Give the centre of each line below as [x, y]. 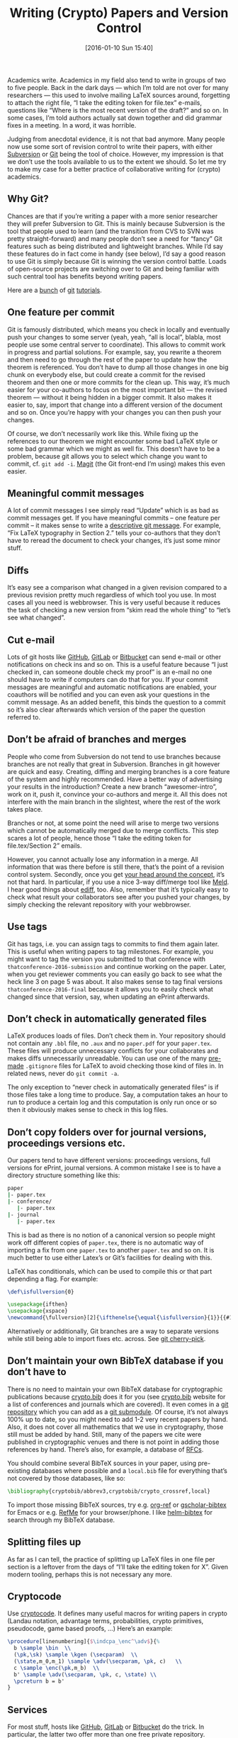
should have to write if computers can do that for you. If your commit [108, 679]
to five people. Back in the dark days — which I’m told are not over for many [118, 87]
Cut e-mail [31, 640]
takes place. [25, 809]
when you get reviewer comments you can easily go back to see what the [115, 974]
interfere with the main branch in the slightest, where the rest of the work [114, 802]
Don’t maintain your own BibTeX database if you [115, 1361]
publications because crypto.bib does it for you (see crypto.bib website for [117, 1396]
